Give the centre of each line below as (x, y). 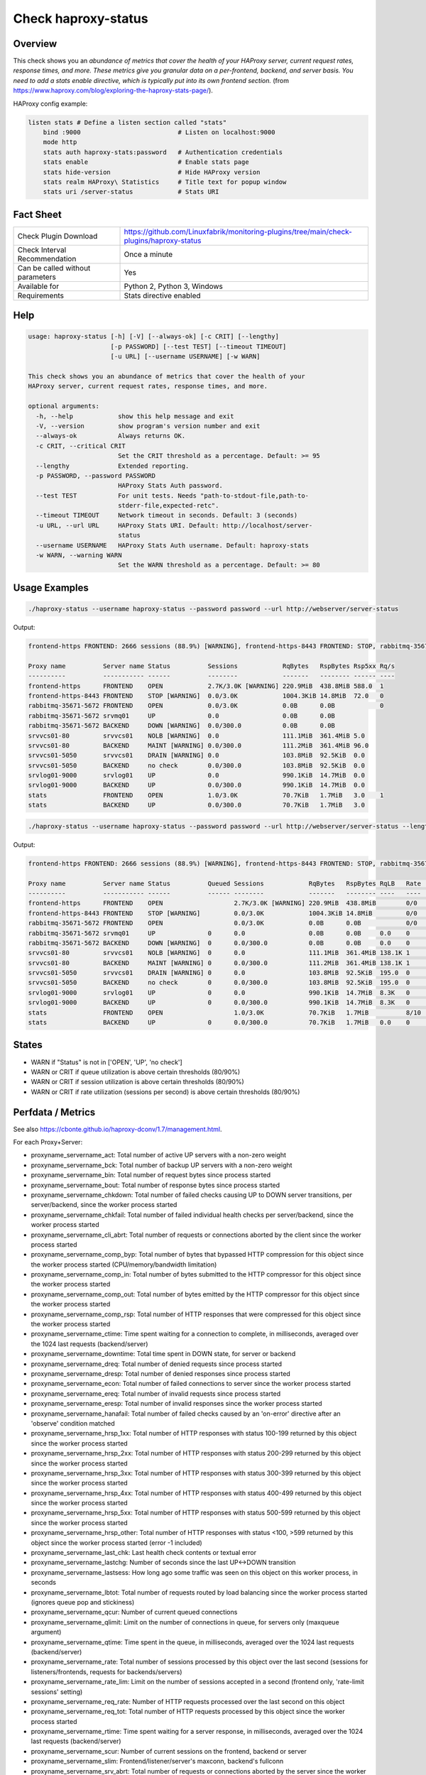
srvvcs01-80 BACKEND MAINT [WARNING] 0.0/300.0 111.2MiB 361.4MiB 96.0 (198, 745)
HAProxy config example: (50, 104)
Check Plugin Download (58, 236)
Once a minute (148, 254)
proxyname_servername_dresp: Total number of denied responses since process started (160, 1373)
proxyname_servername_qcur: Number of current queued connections (134, 1612)
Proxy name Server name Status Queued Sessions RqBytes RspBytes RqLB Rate (225, 883)
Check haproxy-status (81, 18)
